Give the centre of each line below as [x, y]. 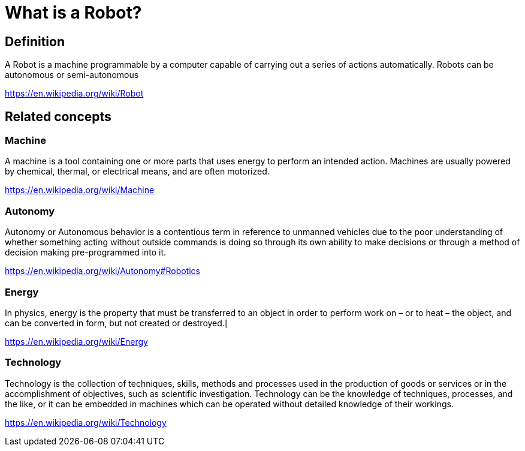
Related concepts [58, 116]
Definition [35, 41]
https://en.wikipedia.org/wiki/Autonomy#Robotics [102, 271]
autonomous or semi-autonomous [72, 75]
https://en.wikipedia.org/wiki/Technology [86, 422]
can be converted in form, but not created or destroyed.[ [116, 323]
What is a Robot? [73, 13]
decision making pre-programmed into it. [86, 252]
